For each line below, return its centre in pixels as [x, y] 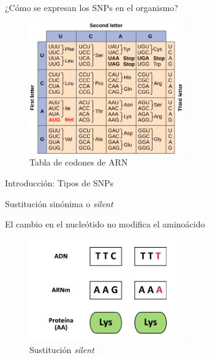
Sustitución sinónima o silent [59, 203]
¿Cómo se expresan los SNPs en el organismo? [92, 7]
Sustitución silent [62, 350]
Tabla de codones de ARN [79, 162]
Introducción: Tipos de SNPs [59, 183]
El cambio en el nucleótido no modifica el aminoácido [105, 224]
